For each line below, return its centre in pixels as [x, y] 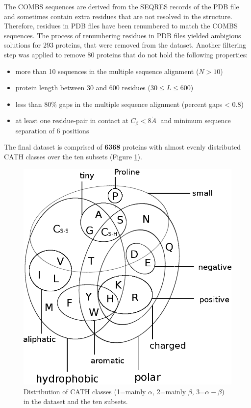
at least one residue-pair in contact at [72, 120]
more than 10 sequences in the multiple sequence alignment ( [107, 71]
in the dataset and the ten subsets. [76, 401]
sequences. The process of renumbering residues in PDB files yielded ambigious [123, 35]
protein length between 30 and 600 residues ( [83, 88]
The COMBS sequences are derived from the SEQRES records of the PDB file [122, 6]
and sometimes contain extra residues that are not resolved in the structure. [118, 16]
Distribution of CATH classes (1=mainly [85, 392]
